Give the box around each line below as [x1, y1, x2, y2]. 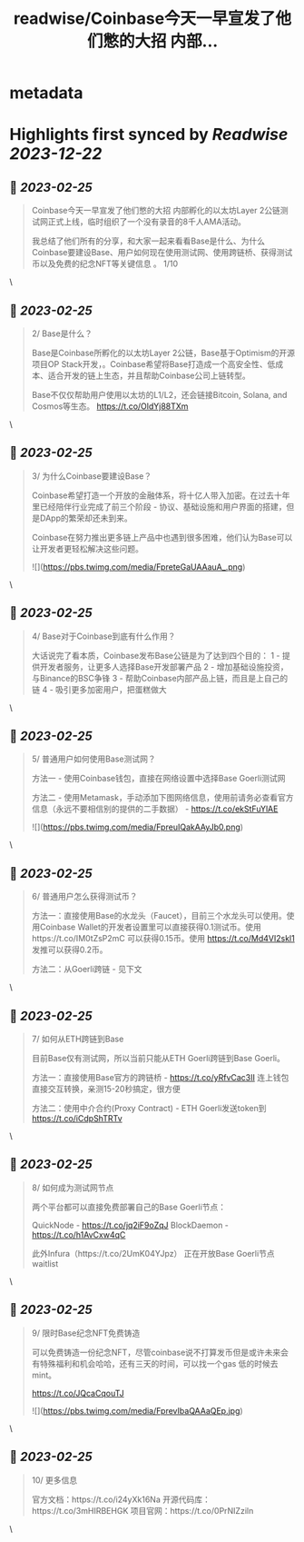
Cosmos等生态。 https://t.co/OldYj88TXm [31, 401, 189, 412]
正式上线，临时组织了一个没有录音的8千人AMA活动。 [47, 216, 247, 227]
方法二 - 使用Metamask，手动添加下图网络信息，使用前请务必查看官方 [31, 792, 294, 803]
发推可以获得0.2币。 [31, 944, 108, 955]
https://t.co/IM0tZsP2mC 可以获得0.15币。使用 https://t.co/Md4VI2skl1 [31, 933, 295, 944]
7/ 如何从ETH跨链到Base [31, 1033, 124, 1045]
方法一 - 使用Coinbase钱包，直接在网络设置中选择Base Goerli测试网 [31, 773, 286, 784]
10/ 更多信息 [31, 1474, 78, 1486]
